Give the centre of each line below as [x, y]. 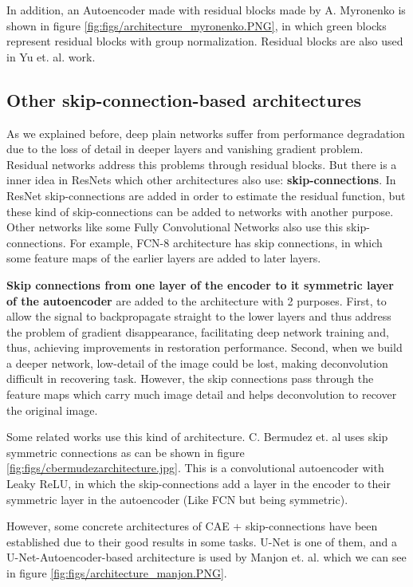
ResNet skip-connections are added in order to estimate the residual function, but [206, 195]
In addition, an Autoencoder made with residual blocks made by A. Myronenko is [206, 10]
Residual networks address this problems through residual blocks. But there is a [202, 164]
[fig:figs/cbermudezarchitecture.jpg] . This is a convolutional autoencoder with [195, 468]
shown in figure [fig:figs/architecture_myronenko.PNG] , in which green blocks [197, 25]
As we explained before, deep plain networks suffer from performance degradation [206, 133]
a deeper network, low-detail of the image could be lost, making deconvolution [197, 362]
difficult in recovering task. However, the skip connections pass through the [190, 378]
